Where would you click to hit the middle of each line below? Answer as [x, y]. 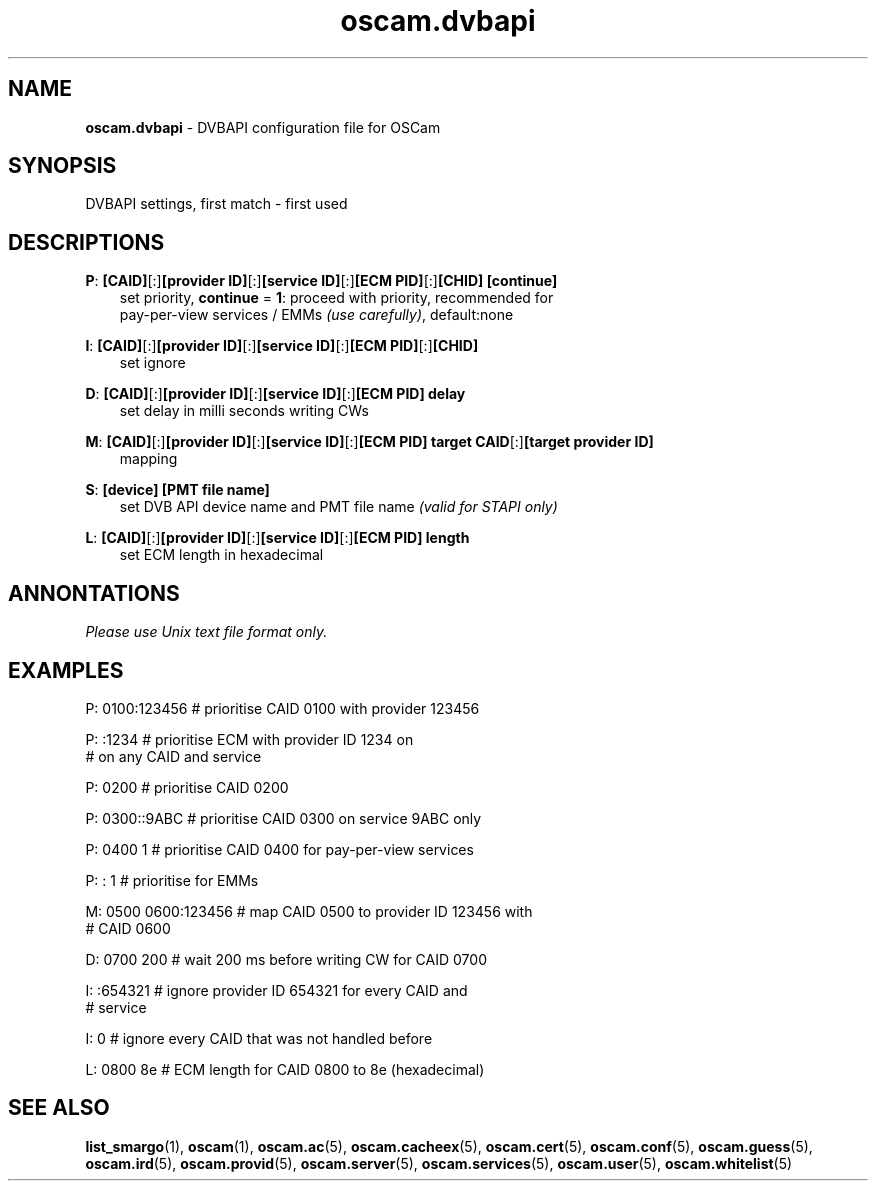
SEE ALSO [59, 1108]
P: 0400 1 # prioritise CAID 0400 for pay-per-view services [279, 849]
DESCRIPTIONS [86, 242]
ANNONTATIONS [94, 593]
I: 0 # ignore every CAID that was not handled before [259, 1038]
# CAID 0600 [128, 928]
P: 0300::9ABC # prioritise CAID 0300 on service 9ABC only [283, 818]
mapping [148, 459]
